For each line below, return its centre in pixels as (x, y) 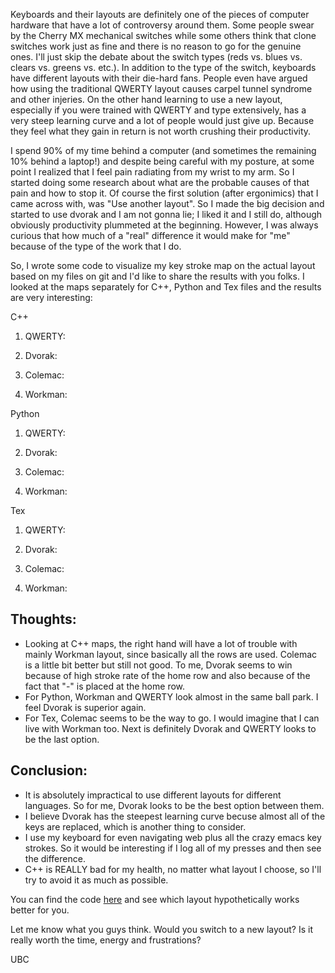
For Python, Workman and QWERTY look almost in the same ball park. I (171, 696)
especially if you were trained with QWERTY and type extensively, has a (158, 110)
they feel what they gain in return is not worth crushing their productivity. (161, 131)
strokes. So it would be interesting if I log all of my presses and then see (173, 848)
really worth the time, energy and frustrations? (106, 940)
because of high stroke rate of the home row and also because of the (167, 675)
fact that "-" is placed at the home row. (105, 686)
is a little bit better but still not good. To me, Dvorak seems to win (158, 665)
